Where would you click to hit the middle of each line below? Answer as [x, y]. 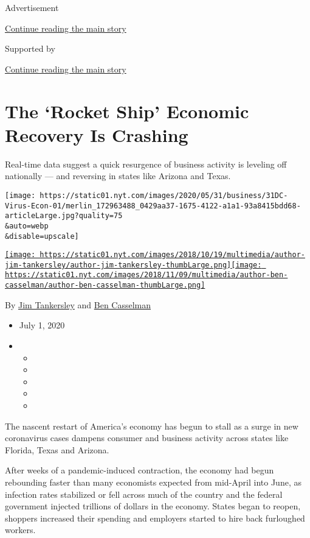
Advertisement [32, 7]
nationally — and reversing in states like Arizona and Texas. [118, 176]
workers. [20, 530]
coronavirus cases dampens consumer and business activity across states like [147, 438]
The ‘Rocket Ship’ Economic [127, 111]
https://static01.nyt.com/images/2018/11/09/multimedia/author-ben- [146, 275]
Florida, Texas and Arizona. [57, 449]
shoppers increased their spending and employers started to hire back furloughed [155, 518]
